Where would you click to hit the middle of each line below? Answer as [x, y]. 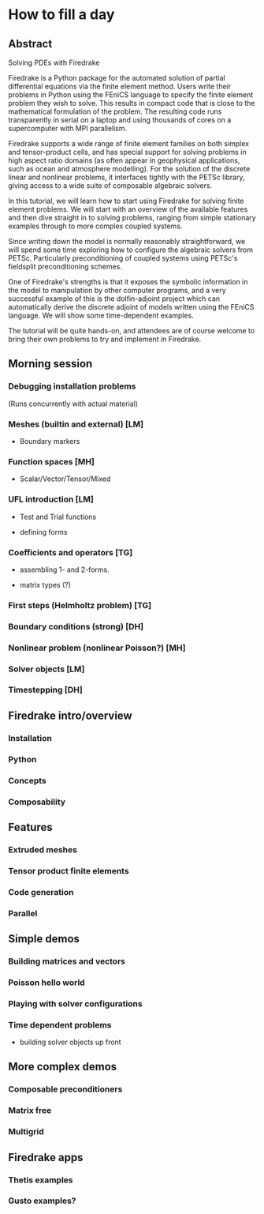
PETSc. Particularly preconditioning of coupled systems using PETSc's [123, 258]
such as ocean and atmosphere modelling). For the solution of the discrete [129, 169]
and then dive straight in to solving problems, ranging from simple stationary [132, 218]
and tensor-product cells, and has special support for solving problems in [127, 152]
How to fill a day [61, 15]
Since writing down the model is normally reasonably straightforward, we [127, 241]
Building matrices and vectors [67, 961]
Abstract [30, 44]
